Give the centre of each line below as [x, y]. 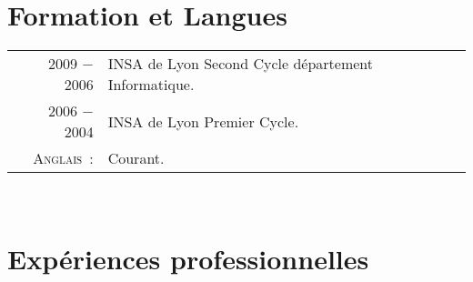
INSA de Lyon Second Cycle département [241, 64]
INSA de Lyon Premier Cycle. [203, 121]
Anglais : [63, 158]
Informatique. [151, 85]
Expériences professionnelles [188, 258]
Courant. [136, 158]
